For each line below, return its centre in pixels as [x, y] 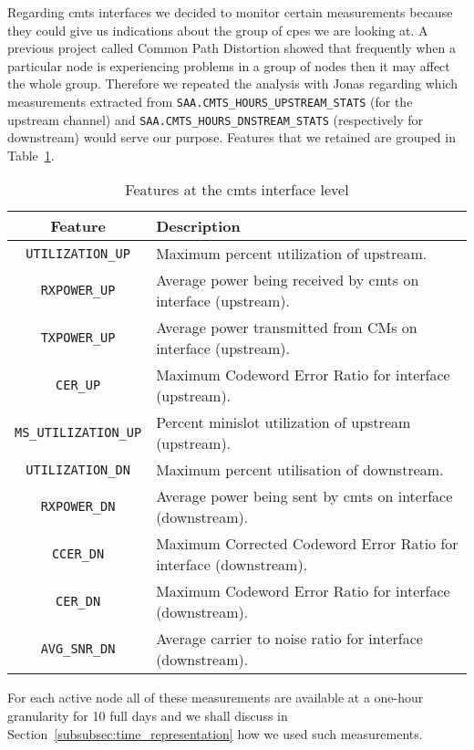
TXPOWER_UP [78, 338]
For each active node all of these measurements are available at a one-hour [216, 698]
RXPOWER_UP [78, 291]
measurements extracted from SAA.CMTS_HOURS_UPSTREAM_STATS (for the [210, 101]
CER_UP [78, 385]
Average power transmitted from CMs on [287, 328]
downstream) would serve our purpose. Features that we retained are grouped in [232, 137]
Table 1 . [31, 155]
